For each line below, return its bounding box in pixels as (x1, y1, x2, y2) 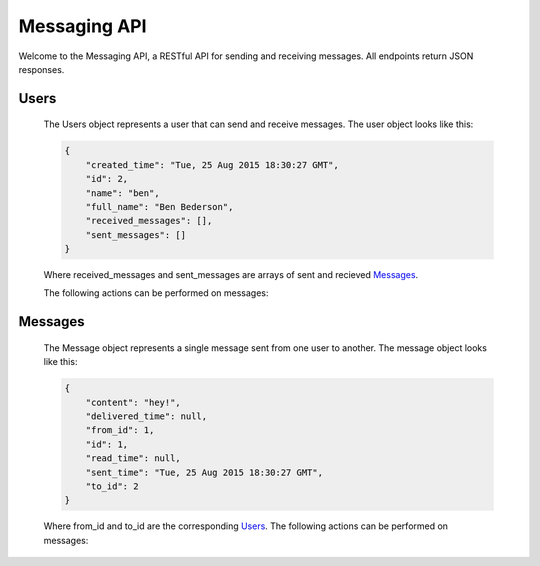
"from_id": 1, (85, 425, 155, 436)
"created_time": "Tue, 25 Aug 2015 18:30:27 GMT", (85, 159, 339, 170)
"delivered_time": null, (85, 411, 208, 422)
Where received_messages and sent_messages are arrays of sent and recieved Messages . (43, 269, 419, 281)
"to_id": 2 (85, 480, 139, 492)
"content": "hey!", (85, 396, 182, 408)
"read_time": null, (85, 453, 182, 464)
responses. (18, 63, 65, 75)
